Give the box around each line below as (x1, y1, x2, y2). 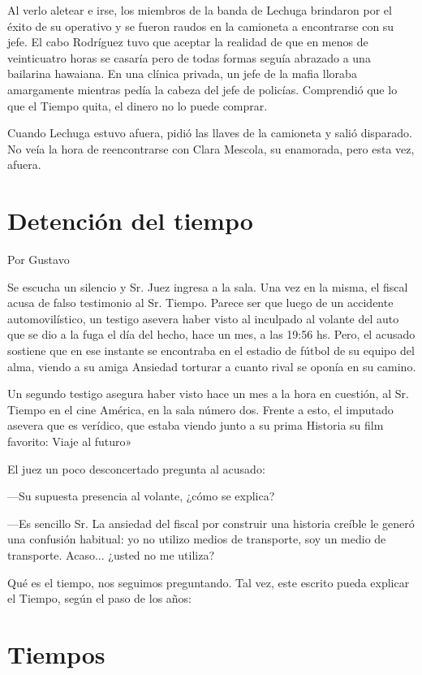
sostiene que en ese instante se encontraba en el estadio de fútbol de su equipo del (7, 342, 415, 359)
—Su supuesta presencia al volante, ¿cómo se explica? (7, 487, 275, 504)
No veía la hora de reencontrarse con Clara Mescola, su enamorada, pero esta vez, (7, 140, 415, 157)
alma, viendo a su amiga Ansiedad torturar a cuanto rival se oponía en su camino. (7, 357, 416, 374)
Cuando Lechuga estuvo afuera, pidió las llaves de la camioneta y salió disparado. (7, 124, 412, 141)
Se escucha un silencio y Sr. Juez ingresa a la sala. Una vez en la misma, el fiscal (7, 278, 408, 295)
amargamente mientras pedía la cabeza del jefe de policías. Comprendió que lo (7, 80, 398, 97)
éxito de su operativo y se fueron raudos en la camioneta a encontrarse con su (7, 17, 394, 34)
